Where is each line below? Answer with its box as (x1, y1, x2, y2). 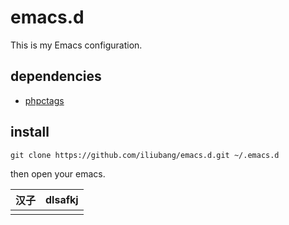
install (10, 124, 50, 141)
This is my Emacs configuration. (10, 39, 143, 51)
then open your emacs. (10, 167, 106, 180)
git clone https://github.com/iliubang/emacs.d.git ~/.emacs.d (10, 150, 280, 160)
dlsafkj (45, 192, 79, 206)
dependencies (10, 68, 102, 85)
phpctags (24, 94, 65, 106)
